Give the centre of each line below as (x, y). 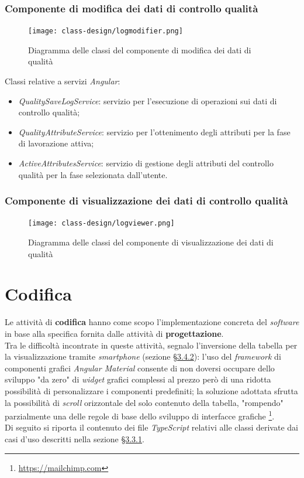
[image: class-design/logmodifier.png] (106, 31)
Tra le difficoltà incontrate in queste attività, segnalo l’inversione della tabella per (151, 345)
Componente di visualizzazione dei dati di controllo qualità (146, 201)
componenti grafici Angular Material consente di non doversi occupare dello (140, 368)
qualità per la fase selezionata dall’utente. (93, 174)
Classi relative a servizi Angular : (63, 81)
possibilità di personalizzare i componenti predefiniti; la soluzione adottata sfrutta (151, 390)
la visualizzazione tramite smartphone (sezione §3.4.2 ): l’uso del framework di (143, 356)
